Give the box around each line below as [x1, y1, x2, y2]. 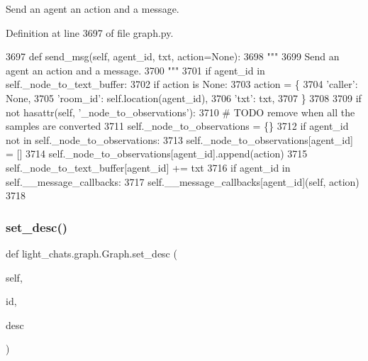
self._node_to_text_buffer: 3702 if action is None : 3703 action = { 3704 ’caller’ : [6, 77, 358, 91]
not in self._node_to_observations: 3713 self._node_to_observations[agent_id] [6, 132, 353, 147]
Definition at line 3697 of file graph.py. [6, 25, 174, 40]
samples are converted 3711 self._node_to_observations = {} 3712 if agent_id [6, 118, 349, 133]
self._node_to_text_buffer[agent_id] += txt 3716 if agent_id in [6, 160, 291, 174]
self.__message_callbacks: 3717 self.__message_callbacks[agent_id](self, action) [6, 174, 359, 189]
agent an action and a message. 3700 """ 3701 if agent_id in [6, 62, 265, 77]
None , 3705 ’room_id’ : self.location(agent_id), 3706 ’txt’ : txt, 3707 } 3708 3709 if [6, 90, 362, 105]
